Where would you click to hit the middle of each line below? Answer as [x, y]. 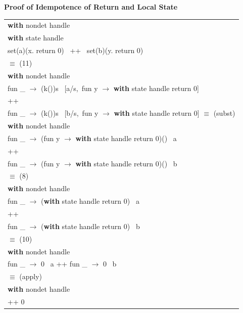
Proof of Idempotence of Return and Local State [91, 7]
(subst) [224, 113]
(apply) [31, 276]
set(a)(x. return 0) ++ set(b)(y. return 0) [76, 50]
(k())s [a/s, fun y [69, 88]
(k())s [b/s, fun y [70, 113]
